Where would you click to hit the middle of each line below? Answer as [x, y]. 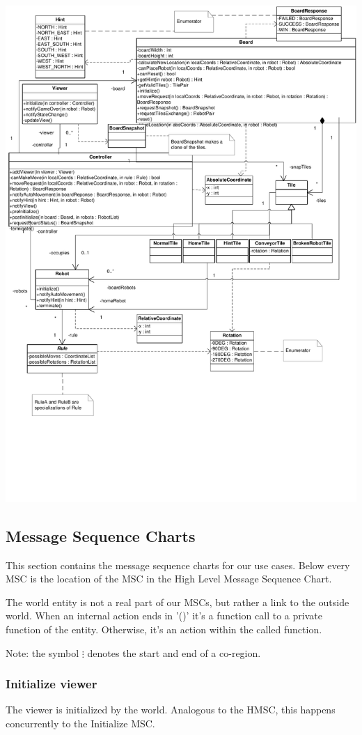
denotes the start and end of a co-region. [174, 652]
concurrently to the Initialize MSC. [80, 723]
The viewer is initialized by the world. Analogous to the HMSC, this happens [171, 710]
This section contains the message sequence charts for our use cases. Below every [178, 565]
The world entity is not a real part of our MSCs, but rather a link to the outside [178, 602]
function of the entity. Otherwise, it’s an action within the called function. [164, 629]
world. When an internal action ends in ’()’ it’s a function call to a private [164, 616]
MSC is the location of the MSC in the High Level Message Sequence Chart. [169, 579]
